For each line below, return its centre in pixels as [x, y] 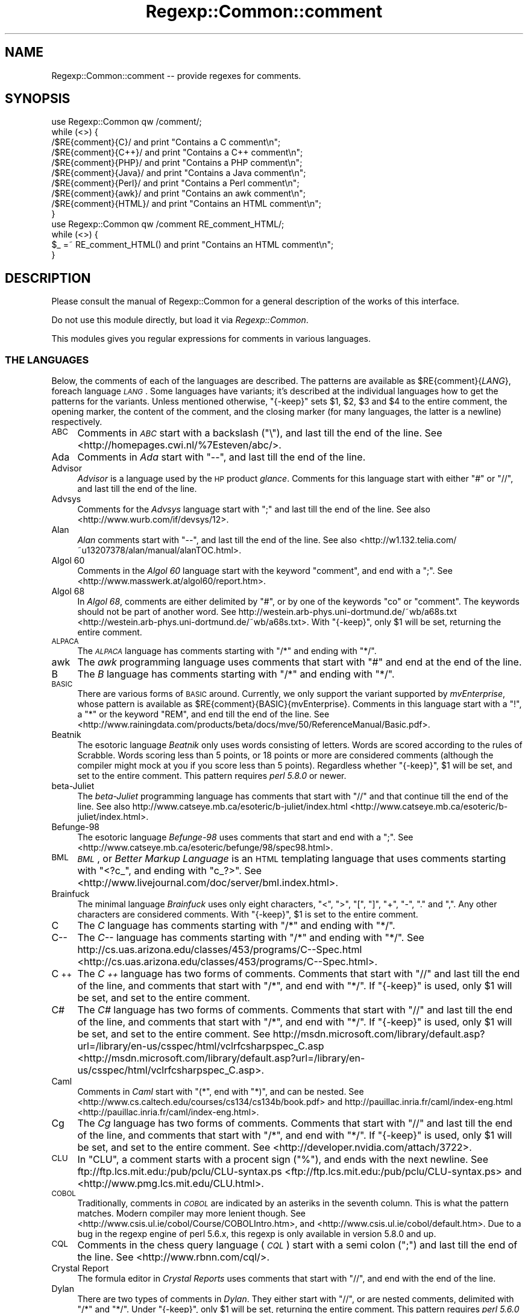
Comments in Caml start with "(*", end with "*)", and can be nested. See [221, 1092]
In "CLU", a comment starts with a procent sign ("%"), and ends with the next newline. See [283, 1160]
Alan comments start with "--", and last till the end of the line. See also [217, 540]
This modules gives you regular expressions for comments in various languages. [211, 339]
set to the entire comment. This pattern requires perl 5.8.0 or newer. [212, 776]
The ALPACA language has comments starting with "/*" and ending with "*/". [227, 651]
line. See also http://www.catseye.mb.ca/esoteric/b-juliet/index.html [212, 807]
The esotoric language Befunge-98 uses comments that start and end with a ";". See [245, 837]
